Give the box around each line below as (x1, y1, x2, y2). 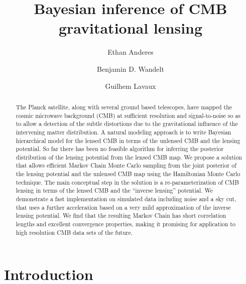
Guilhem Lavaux (105, 80, 156, 91)
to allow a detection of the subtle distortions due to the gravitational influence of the (16, 119, 238, 128)
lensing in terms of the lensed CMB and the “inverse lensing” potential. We (16, 186, 213, 195)
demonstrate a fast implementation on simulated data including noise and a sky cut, (16, 195, 236, 203)
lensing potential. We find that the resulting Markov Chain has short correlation (16, 211, 226, 220)
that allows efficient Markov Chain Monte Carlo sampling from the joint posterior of (16, 161, 236, 170)
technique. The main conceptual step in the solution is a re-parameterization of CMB (16, 178, 239, 186)
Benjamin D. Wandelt (97, 63, 164, 74)
